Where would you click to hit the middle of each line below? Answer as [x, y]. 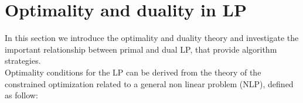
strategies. [23, 61]
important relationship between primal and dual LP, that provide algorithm [141, 49]
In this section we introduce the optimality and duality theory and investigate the [152, 38]
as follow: [21, 95]
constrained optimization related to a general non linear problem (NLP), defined [149, 83]
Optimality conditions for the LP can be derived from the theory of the [133, 72]
